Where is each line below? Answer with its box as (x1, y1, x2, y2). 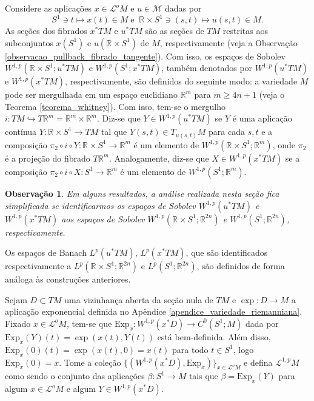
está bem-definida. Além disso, (157, 330, 271, 343)
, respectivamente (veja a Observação (159, 36, 298, 49)
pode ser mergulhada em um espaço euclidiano (5, 88, 178, 101)
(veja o (259, 88, 285, 101)
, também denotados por (161, 61, 253, 74)
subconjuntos (5, 36, 53, 49)
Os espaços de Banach (5, 246, 87, 259)
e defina (244, 355, 273, 368)
